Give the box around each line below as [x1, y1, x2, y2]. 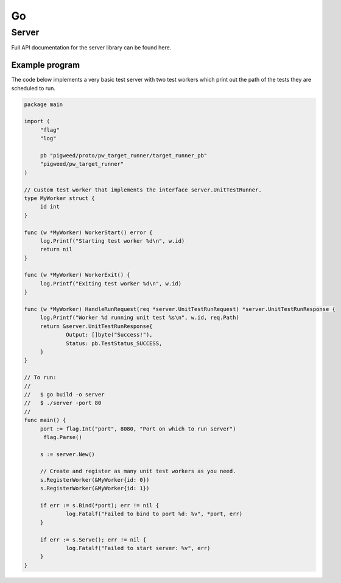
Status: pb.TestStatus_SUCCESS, [66, 340, 163, 347]
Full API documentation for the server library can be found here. [11, 44, 172, 51]
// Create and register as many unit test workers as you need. [40, 468, 236, 475]
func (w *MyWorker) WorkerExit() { [24, 271, 130, 279]
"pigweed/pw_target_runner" [40, 160, 124, 168]
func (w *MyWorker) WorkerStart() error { [24, 229, 153, 236]
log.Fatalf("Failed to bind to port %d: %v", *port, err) [66, 510, 243, 518]
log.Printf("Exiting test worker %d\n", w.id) [40, 280, 182, 287]
